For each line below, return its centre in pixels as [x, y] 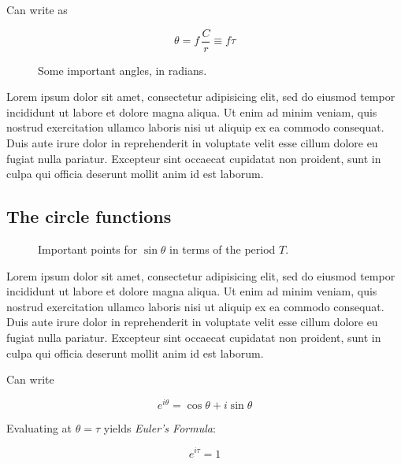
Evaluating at [39, 427]
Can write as [37, 9]
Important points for [88, 249]
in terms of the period [223, 249]
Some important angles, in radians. [123, 70]
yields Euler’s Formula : [160, 427]
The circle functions [89, 216]
